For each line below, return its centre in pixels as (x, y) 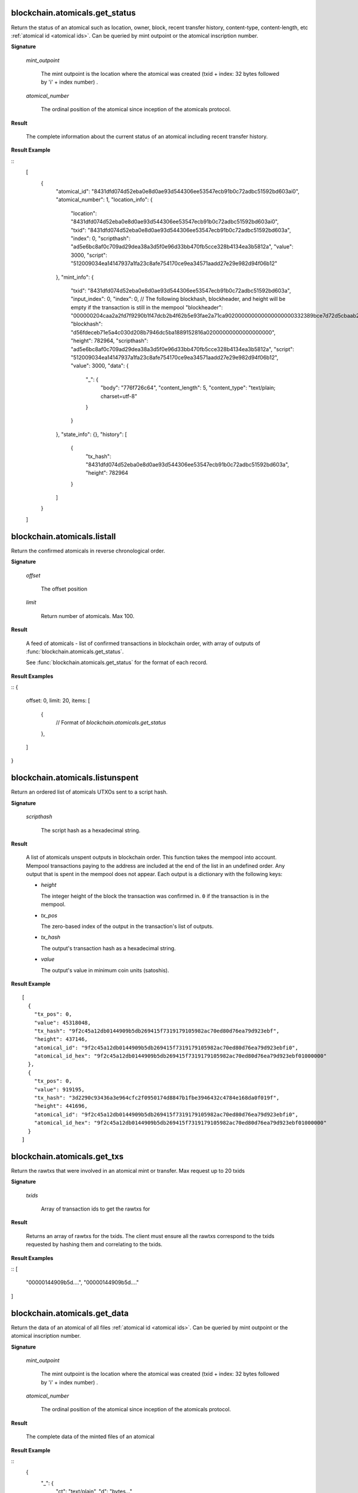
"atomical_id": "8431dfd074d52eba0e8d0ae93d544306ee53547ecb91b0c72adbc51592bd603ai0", (178, 191)
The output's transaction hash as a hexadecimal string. (108, 948)
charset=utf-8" (119, 396)
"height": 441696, (61, 1106)
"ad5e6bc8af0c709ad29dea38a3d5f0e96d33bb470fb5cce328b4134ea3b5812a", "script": (183, 349)
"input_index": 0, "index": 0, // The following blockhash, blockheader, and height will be (178, 299)
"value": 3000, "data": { (100, 366)
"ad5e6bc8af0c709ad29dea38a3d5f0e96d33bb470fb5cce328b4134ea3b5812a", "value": (182, 247)
